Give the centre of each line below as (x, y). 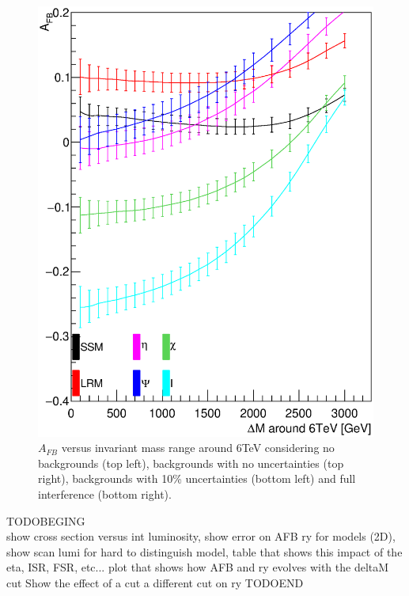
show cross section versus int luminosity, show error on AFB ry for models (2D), (201, 536)
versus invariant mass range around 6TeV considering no (198, 448)
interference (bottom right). (105, 494)
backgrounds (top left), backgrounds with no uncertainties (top (191, 463)
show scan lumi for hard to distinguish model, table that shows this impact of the (204, 551)
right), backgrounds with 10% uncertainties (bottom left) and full (197, 478)
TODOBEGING (46, 520)
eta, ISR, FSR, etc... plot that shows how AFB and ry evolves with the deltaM (198, 567)
